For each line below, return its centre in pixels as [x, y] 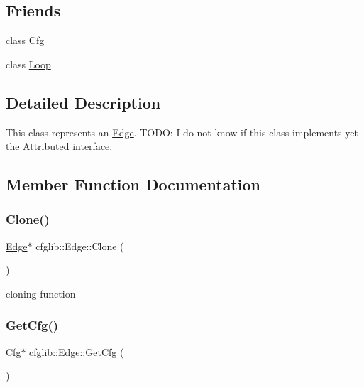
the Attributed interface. [59, 146]
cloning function [41, 293]
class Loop [28, 64]
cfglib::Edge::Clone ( [80, 246]
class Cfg [25, 40]
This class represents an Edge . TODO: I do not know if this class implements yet [182, 132]
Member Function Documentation [133, 184]
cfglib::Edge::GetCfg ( [77, 351]
